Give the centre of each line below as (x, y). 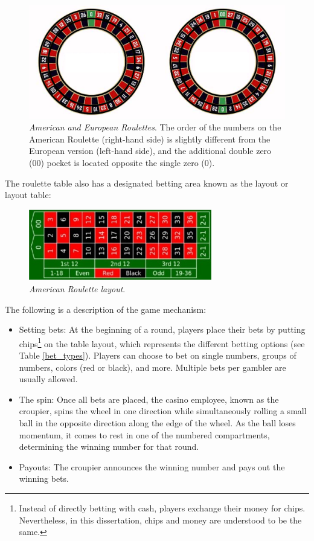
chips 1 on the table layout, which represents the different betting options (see (162, 342)
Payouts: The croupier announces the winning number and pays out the (152, 466)
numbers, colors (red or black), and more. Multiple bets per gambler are (152, 367)
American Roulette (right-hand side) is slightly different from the (150, 139)
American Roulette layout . (77, 288)
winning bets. (44, 479)
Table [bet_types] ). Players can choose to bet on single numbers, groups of (158, 355)
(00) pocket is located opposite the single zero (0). (122, 162)
